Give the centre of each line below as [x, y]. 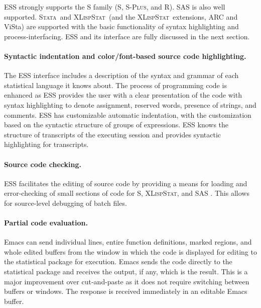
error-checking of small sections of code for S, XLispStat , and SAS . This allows [127, 193]
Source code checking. [43, 164]
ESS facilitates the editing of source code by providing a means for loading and [126, 183]
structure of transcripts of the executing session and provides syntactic [113, 134]
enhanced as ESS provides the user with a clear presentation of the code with [123, 95]
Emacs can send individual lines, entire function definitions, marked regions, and [128, 242]
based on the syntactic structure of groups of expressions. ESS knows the [116, 125]
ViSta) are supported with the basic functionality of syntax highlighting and [121, 26]
